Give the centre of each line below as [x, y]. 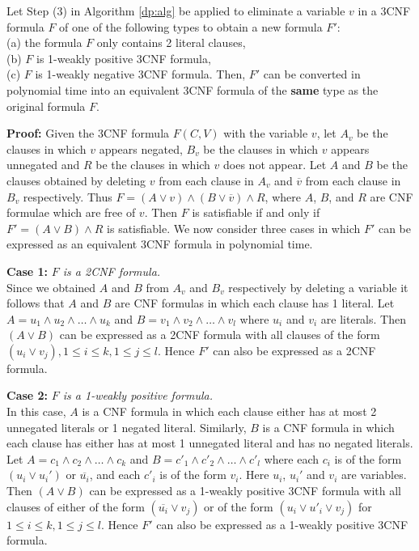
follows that [36, 303]
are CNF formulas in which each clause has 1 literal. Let [255, 303]
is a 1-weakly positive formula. [138, 395]
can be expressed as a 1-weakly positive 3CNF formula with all [245, 491]
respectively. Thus [68, 196]
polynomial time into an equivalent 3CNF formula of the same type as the [193, 89]
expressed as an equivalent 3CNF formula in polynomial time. [160, 244]
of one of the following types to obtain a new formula [191, 26]
